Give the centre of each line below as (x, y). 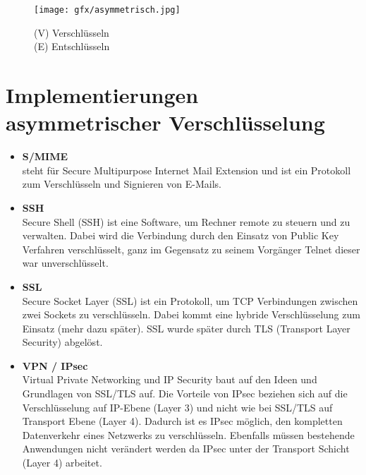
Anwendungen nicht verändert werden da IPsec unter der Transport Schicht (186, 449)
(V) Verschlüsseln (72, 32)
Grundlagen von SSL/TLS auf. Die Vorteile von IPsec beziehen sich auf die (185, 393)
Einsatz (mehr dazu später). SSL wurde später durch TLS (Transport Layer (186, 328)
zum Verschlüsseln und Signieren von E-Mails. (122, 184)
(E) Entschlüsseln (72, 46)
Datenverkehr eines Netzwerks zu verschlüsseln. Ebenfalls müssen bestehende (188, 434)
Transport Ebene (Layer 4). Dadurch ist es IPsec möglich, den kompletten (182, 421)
